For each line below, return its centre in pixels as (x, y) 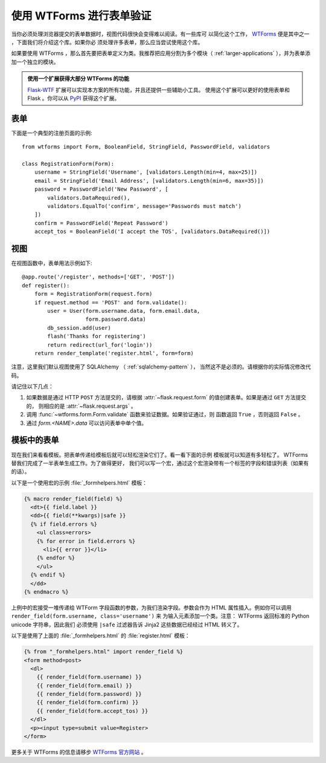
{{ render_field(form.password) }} (89, 694)
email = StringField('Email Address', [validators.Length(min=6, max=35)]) (149, 181)
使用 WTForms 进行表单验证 (81, 16)
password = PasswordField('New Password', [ (101, 189)
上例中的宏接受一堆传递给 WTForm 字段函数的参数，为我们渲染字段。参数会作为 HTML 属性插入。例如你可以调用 (152, 607)
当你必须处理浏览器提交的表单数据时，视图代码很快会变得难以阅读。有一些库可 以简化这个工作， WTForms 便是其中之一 (160, 34)
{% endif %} (48, 575)
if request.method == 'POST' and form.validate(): (111, 302)
